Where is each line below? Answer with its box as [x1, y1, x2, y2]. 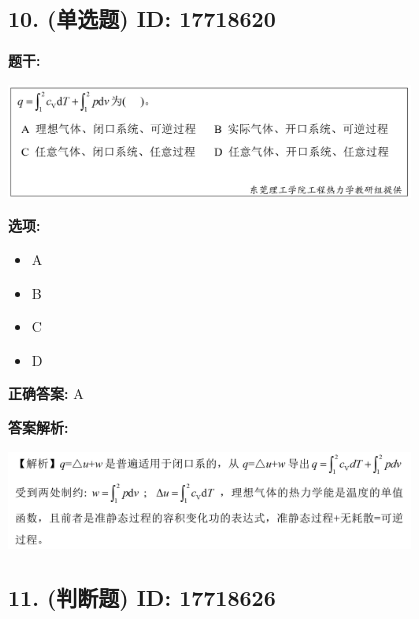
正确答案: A [8, 383, 84, 404]
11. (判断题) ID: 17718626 [8, 582, 276, 613]
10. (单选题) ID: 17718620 [8, 3, 276, 34]
